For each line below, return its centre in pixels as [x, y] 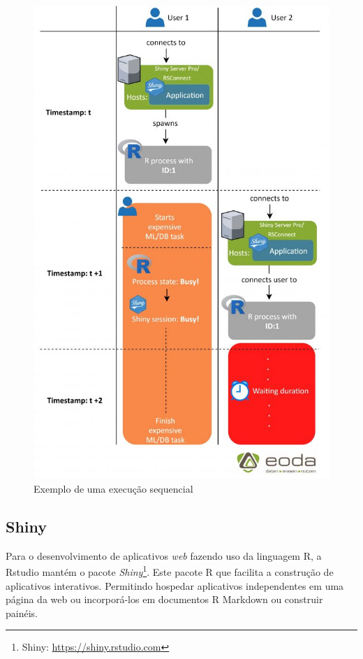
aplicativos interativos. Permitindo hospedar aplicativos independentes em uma [175, 585]
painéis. [22, 613]
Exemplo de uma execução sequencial [113, 488]
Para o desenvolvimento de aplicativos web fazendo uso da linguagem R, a [164, 555]
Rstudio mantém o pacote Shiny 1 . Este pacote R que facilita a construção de [170, 571]
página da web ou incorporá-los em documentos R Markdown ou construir [164, 599]
